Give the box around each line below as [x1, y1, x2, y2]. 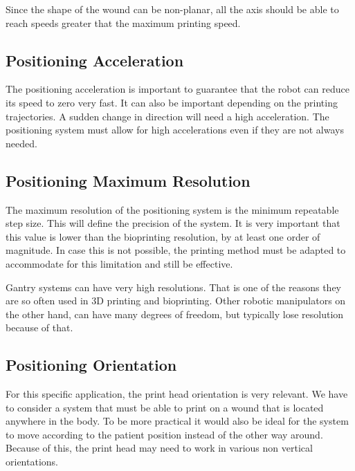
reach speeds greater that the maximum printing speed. [6, 15, 241, 30]
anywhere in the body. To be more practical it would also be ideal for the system [6, 414, 349, 428]
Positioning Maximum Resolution [6, 169, 251, 191]
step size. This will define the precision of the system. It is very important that [6, 216, 340, 230]
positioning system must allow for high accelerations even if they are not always [6, 122, 344, 137]
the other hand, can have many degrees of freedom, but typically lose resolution [6, 306, 344, 321]
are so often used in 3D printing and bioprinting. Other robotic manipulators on [6, 293, 346, 308]
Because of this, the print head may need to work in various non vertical [6, 441, 313, 455]
